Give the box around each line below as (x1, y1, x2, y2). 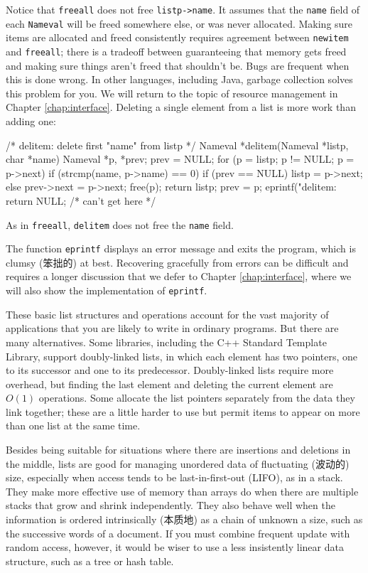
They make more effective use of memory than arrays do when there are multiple (6, 483, 359, 498)
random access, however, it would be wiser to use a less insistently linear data (6, 540, 344, 555)
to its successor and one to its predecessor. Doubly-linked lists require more (6, 363, 334, 377)
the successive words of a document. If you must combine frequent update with (6, 525, 350, 540)
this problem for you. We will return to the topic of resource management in (6, 85, 338, 100)
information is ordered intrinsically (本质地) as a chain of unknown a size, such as (6, 512, 363, 527)
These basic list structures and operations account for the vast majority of (6, 306, 329, 321)
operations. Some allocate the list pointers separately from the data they (38, 390, 355, 405)
